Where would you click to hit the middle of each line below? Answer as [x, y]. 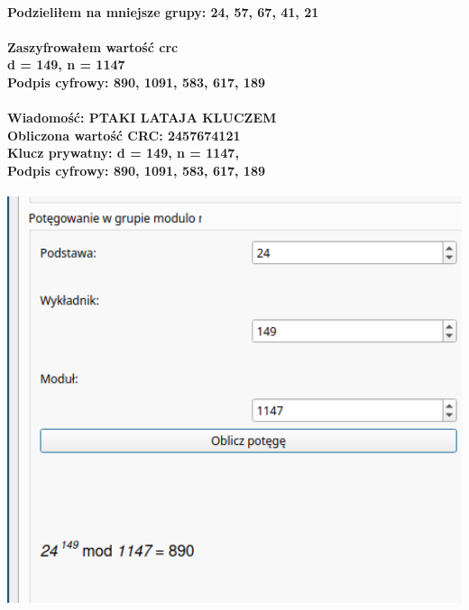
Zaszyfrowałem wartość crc [93, 46]
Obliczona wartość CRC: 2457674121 [124, 135]
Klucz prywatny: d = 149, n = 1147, [123, 153]
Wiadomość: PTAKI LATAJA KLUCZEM [142, 118]
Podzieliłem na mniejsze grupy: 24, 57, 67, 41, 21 [163, 11]
